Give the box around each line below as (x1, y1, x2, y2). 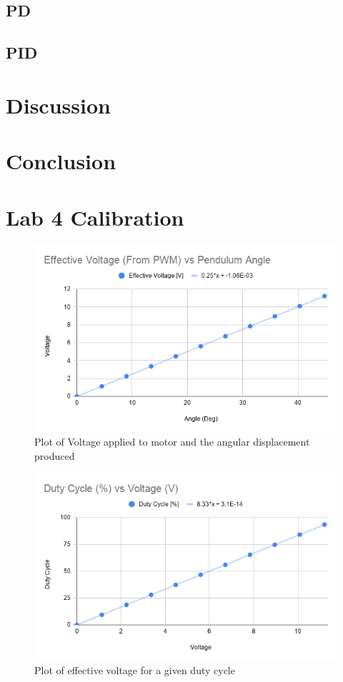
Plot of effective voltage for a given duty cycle (34, 663, 235, 678)
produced (34, 448, 75, 463)
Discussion (6, 90, 111, 119)
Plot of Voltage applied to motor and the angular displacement (34, 434, 310, 449)
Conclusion (6, 146, 116, 176)
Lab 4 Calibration (6, 202, 184, 231)
